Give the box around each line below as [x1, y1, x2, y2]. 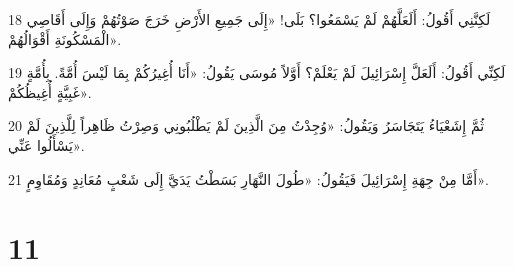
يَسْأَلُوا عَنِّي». [8, 134, 85, 155]
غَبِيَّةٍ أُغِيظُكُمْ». [8, 81, 92, 102]
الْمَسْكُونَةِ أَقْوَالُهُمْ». [8, 28, 122, 49]
